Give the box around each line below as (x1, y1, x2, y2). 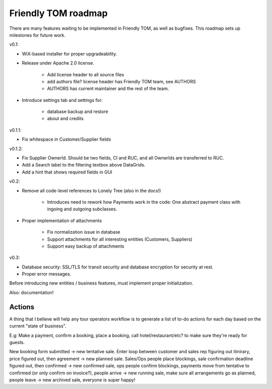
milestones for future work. (9, 32, 65, 38)
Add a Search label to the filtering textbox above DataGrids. (22, 162, 146, 168)
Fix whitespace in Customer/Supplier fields (22, 136, 111, 142)
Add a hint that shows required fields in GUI (22, 169, 113, 175)
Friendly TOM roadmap (9, 8, 108, 19)
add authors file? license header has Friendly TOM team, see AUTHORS (47, 78, 196, 84)
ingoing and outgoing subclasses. (47, 206, 117, 212)
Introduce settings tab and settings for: (22, 97, 103, 103)
